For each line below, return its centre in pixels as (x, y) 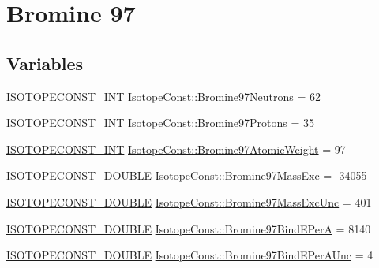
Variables (45, 63)
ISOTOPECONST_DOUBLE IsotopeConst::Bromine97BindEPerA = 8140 (189, 228)
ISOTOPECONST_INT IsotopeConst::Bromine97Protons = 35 (161, 123)
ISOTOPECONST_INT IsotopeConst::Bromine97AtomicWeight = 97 (176, 149)
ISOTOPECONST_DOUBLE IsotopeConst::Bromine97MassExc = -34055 (187, 175)
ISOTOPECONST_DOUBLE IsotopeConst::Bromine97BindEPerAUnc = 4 (190, 255)
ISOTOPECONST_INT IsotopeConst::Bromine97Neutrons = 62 (163, 96)
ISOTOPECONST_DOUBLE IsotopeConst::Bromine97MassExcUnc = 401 (189, 201)
